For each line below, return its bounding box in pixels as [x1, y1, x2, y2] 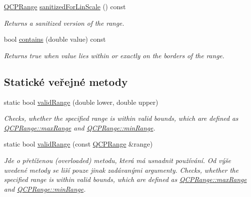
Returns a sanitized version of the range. [4, 17, 125, 28]
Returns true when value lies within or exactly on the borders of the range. [4, 50, 225, 60]
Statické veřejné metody [4, 74, 128, 89]
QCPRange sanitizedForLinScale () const [4, 1, 126, 11]
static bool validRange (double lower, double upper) [4, 97, 158, 107]
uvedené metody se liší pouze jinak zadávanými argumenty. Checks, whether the [4, 164, 239, 175]
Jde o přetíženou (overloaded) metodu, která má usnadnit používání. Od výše [4, 155, 231, 165]
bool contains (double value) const [4, 34, 106, 44]
